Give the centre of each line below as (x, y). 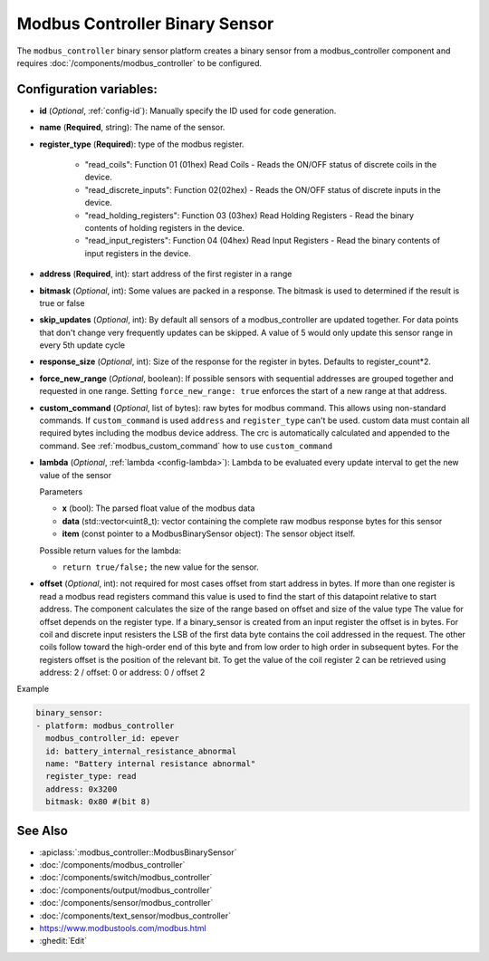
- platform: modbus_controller (105, 726)
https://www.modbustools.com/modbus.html (123, 928)
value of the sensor (76, 475)
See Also (42, 830)
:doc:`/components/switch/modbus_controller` (126, 878)
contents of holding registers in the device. (164, 227)
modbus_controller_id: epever (113, 739)
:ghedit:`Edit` (63, 941)
